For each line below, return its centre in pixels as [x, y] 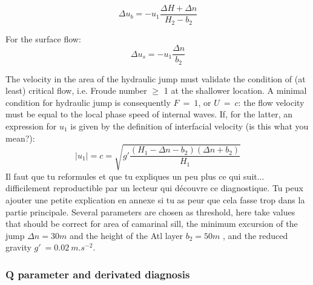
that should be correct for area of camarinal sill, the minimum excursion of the [152, 224]
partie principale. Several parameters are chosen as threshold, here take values [150, 211]
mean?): [20, 138]
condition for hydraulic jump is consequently [88, 102]
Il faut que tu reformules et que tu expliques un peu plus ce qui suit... [135, 176]
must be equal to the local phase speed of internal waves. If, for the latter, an [149, 114]
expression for [31, 126]
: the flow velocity [271, 102]
